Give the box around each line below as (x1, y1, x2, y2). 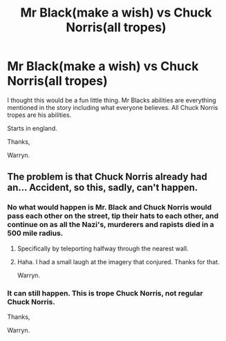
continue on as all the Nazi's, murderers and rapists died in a (7, 220, 214, 230)
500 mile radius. (7, 228, 64, 238)
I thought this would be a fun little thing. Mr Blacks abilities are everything (7, 95, 216, 104)
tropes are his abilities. (7, 111, 72, 119)
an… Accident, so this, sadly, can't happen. (7, 182, 198, 194)
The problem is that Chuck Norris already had (7, 171, 207, 183)
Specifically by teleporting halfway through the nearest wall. (17, 244, 189, 252)
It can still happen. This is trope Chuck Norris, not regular (7, 288, 203, 298)
